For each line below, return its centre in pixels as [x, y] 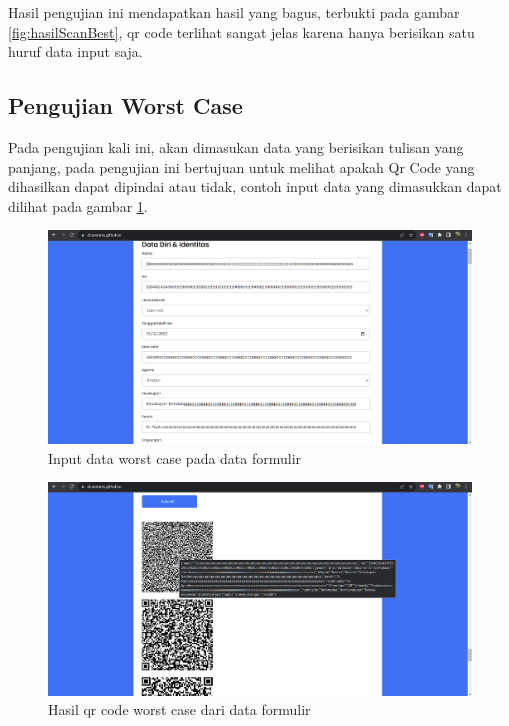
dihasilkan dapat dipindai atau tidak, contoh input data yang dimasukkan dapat [255, 186]
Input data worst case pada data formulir [175, 457]
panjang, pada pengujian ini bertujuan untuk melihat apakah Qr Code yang [241, 166]
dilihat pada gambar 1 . [78, 205]
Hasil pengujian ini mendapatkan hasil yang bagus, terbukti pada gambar [234, 12]
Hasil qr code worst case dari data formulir [179, 709]
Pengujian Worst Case [125, 105]
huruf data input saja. [75, 51]
